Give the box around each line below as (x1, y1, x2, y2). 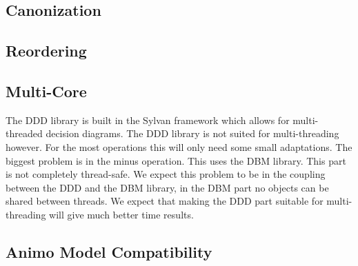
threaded (6, 126, 43, 141)
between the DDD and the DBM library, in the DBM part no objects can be (6, 180, 329, 194)
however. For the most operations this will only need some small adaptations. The (6, 139, 352, 154)
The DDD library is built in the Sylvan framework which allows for (6, 112, 290, 127)
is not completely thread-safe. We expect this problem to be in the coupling (6, 167, 326, 181)
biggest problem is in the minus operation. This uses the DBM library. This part (6, 153, 346, 167)
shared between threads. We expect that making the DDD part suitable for (6, 194, 324, 208)
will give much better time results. (49, 207, 194, 221)
